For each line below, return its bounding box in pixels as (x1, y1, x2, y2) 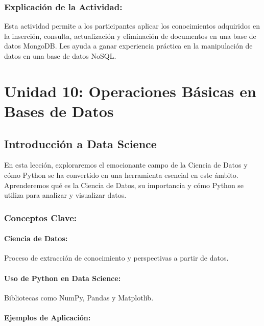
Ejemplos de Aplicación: (4, 312, 91, 322)
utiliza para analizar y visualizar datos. (4, 190, 127, 200)
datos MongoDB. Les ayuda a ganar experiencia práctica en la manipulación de (4, 40, 253, 51)
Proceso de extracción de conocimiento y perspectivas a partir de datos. (4, 252, 229, 263)
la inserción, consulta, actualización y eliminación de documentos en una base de (4, 30, 256, 41)
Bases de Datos (4, 100, 114, 121)
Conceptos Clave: (4, 211, 77, 224)
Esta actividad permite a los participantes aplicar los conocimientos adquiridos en (4, 20, 260, 31)
